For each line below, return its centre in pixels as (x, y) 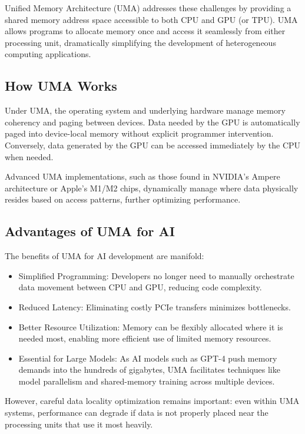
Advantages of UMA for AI (90, 231)
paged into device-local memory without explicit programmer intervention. (139, 133)
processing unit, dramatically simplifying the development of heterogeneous (140, 42)
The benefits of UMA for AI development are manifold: (105, 256)
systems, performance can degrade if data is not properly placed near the (137, 413)
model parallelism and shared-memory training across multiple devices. (147, 381)
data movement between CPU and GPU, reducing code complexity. (140, 287)
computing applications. (48, 54)
